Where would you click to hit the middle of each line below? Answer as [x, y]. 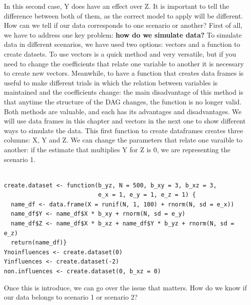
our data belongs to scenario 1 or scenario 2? [71, 297]
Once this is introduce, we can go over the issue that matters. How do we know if [125, 287]
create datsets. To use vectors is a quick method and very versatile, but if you [120, 53]
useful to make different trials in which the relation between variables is [111, 82]
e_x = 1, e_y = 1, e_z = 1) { [147, 195]
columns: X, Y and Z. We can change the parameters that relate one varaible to [123, 140]
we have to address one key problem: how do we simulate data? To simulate [123, 34]
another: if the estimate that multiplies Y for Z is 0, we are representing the [117, 149]
